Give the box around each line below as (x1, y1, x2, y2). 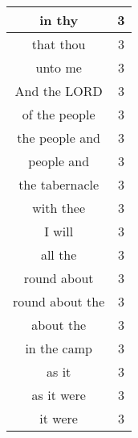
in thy (39, 10, 79, 29)
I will (44, 222, 74, 240)
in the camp (25, 339, 92, 357)
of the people (22, 105, 95, 123)
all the (40, 245, 77, 264)
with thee (32, 198, 86, 217)
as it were (31, 386, 86, 404)
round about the (13, 292, 105, 311)
